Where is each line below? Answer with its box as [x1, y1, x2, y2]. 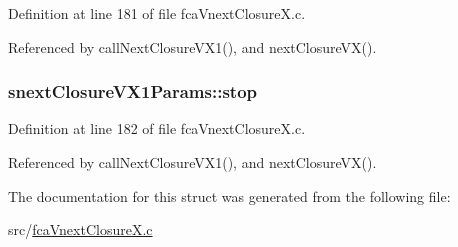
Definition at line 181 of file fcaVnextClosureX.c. [8, 3, 306, 23]
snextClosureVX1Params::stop [8, 79, 258, 104]
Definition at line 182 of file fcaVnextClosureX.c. [8, 118, 306, 139]
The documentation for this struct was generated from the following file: [8, 185, 451, 206]
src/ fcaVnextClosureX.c [8, 219, 153, 240]
